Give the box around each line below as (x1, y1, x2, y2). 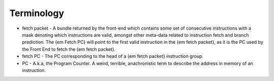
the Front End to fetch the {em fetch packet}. (22, 46, 116, 52)
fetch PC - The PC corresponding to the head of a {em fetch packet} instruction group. (22, 53, 204, 59)
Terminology (9, 8, 64, 19)
